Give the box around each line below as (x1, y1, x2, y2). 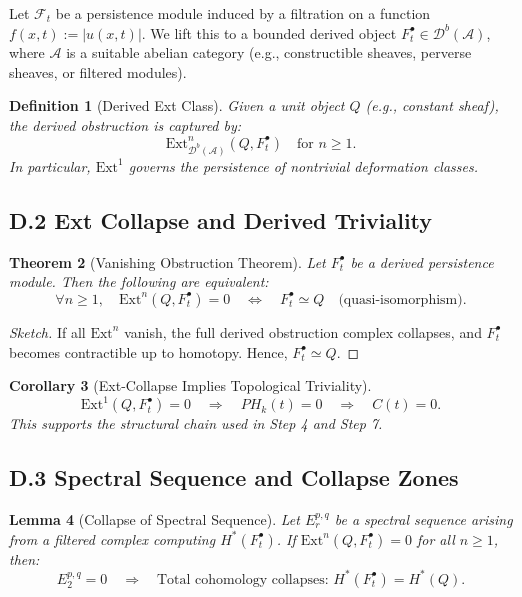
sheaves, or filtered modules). (9, 61, 187, 82)
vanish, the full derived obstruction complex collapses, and (124, 321, 482, 342)
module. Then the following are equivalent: (9, 271, 269, 292)
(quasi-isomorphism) (338, 292, 463, 307)
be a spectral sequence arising (334, 508, 513, 529)
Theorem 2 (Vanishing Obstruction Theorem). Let (9, 251, 326, 272)
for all (416, 528, 455, 549)
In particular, (9, 155, 91, 176)
